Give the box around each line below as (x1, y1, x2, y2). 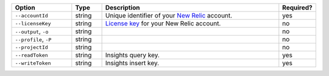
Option (15, 4, 36, 11)
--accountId (15, 12, 48, 19)
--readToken (15, 52, 48, 59)
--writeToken (15, 60, 51, 66)
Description (105, 4, 140, 11)
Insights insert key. (105, 59, 160, 67)
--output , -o (15, 27, 49, 36)
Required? (282, 4, 313, 11)
